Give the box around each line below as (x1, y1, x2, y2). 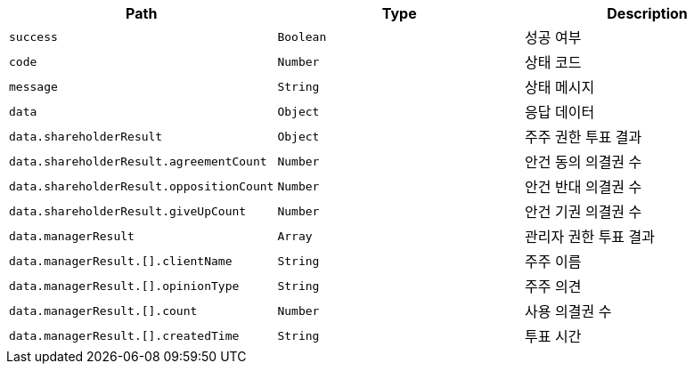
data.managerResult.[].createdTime (9, 328, 240, 343)
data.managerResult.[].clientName (9, 254, 233, 268)
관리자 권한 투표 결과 (525, 228, 656, 246)
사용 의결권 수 (525, 302, 612, 320)
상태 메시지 (525, 78, 595, 96)
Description (607, 4, 688, 22)
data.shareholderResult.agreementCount (9, 154, 267, 168)
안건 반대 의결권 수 (525, 178, 642, 196)
